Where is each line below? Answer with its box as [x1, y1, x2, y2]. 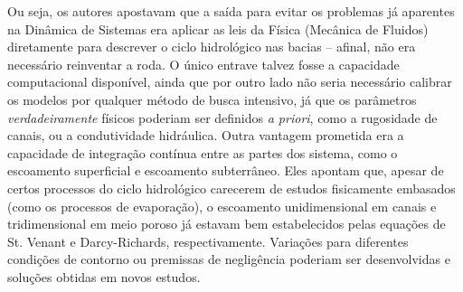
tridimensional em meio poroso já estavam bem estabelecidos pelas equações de [7, 214, 446, 233]
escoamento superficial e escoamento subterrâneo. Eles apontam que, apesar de [7, 161, 444, 180]
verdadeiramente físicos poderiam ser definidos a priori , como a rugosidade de [7, 108, 438, 127]
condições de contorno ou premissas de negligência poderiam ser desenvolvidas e [7, 250, 450, 268]
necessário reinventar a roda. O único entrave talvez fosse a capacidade [7, 54, 400, 73]
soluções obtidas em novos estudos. [7, 267, 201, 286]
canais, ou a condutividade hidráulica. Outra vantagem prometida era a [7, 126, 404, 145]
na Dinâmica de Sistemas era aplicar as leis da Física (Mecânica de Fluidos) [7, 19, 429, 38]
